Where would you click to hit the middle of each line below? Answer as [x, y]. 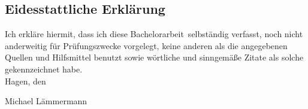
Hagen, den [25, 81]
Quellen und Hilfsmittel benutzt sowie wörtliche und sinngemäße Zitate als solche [154, 57]
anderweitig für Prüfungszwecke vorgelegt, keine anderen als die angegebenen [146, 45]
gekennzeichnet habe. [44, 69]
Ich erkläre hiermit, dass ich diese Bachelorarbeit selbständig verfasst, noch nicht [154, 34]
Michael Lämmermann [46, 101]
